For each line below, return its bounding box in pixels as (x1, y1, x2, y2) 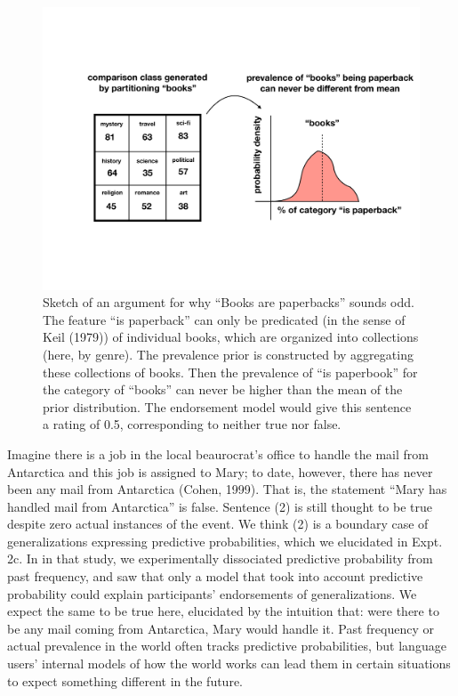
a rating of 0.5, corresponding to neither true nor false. (43, 415, 341, 433)
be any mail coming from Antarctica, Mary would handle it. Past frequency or (7, 619, 434, 637)
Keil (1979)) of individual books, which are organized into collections (43, 328, 419, 346)
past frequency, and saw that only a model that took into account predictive (7, 567, 423, 586)
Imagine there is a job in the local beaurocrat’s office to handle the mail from (7, 444, 429, 463)
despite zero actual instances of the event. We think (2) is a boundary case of (7, 514, 429, 533)
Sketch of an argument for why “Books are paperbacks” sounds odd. (43, 293, 414, 312)
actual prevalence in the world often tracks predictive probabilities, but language (7, 636, 446, 655)
